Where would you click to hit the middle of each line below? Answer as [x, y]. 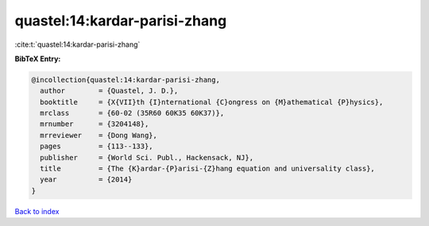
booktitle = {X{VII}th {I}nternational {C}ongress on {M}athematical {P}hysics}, [212, 102]
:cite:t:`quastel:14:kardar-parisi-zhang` [77, 44]
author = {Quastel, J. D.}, [109, 91]
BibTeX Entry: [38, 59]
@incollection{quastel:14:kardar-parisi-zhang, [126, 80]
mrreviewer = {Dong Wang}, [99, 135]
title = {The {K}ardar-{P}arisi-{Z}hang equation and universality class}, [207, 169]
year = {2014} [86, 180]
